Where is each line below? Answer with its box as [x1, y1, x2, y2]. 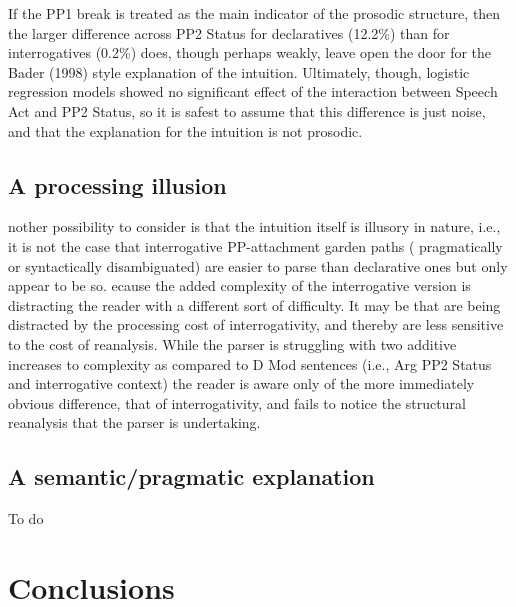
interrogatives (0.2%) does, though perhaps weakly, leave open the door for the [8, 42, 492, 63]
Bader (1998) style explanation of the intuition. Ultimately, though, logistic [8, 61, 470, 82]
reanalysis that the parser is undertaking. [8, 412, 261, 433]
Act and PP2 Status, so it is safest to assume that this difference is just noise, [8, 100, 486, 121]
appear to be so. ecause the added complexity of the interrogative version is [8, 275, 471, 296]
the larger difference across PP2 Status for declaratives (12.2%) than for [8, 22, 450, 43]
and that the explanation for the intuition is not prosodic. [8, 120, 363, 141]
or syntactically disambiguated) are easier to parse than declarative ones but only [8, 255, 508, 276]
